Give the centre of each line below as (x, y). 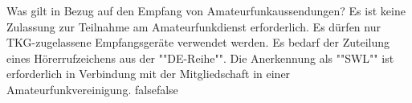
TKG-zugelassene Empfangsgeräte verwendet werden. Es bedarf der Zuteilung (198, 42)
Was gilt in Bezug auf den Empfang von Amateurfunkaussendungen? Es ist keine (206, 10)
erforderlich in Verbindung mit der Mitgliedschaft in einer (149, 74)
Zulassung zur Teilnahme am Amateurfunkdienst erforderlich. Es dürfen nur (194, 26)
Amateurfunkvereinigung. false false (92, 89)
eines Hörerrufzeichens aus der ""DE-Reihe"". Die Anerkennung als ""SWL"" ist (200, 58)
